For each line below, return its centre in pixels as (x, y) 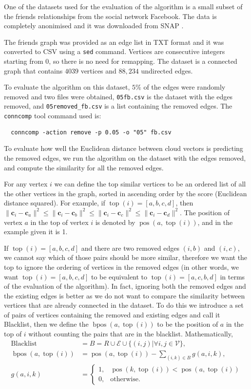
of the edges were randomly (184, 87)
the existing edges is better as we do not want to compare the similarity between (125, 295)
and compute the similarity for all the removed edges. (84, 167)
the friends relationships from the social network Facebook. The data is (110, 16)
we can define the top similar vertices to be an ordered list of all (150, 184)
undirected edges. (167, 70)
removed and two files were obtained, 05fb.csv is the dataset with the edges (118, 96)
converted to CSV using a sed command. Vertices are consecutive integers (115, 51)
